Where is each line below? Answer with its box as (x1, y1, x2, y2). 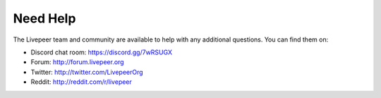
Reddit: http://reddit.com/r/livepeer (30, 78, 132, 86)
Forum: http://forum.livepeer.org (30, 58, 124, 66)
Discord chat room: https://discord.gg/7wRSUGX (30, 48, 173, 56)
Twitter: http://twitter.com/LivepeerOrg (30, 68, 144, 76)
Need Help (13, 11, 76, 26)
